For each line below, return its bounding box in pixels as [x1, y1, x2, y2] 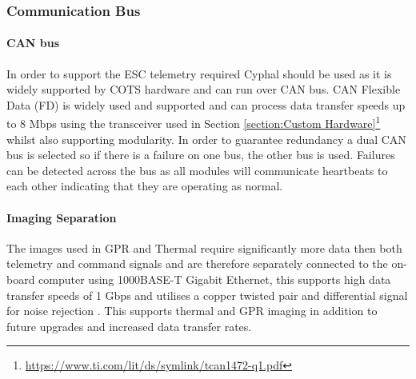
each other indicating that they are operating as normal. [6, 178, 283, 194]
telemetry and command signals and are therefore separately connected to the [6, 255, 388, 272]
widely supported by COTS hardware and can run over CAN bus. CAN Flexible [6, 81, 401, 98]
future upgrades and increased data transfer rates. [6, 317, 252, 334]
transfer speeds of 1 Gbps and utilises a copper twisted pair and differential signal [6, 286, 408, 303]
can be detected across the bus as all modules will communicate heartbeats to [6, 162, 388, 178]
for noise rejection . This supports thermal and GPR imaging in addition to [6, 302, 378, 319]
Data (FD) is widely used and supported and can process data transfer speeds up [6, 96, 406, 113]
